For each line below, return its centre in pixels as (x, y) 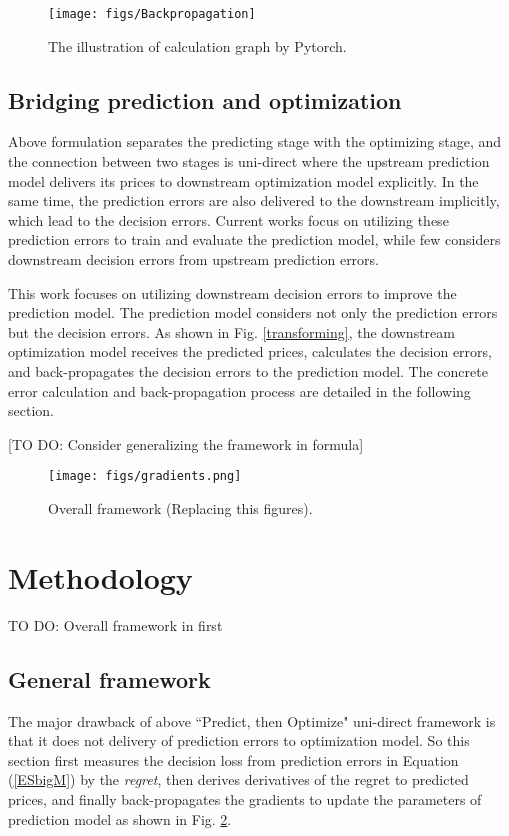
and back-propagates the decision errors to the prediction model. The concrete (248, 370)
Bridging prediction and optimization (205, 99)
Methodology (100, 576)
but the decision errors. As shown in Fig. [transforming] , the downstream (231, 331)
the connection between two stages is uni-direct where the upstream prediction (249, 161)
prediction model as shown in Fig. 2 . (120, 818)
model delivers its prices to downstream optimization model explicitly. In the (243, 180)
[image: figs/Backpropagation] (152, 14)
